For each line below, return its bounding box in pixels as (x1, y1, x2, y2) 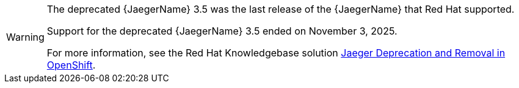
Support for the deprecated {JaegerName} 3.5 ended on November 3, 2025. (46, 25, 397, 37)
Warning (6, 31, 45, 43)
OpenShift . (46, 59, 96, 71)
